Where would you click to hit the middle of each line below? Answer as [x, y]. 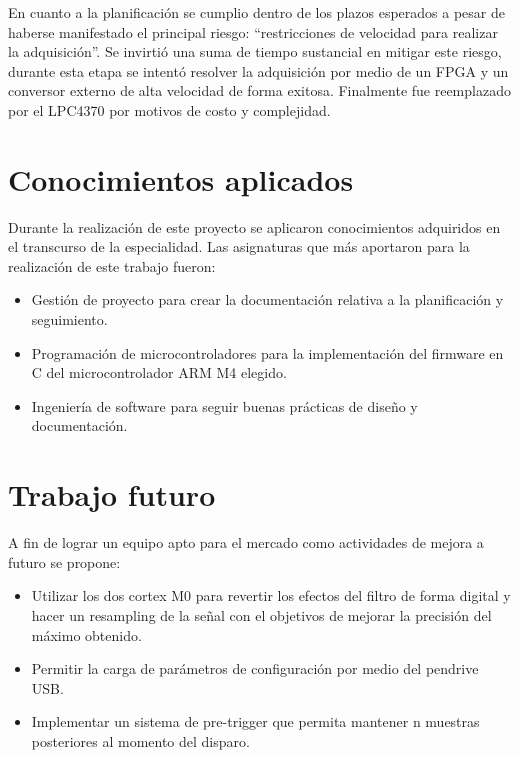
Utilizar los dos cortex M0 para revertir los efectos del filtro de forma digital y [271, 595]
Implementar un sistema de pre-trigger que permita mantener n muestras [255, 721]
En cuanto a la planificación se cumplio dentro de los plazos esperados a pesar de [256, 12]
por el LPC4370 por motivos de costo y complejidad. [169, 109]
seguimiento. [69, 319]
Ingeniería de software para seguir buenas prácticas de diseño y [224, 405]
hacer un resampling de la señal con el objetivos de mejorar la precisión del [261, 614]
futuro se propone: [64, 561]
